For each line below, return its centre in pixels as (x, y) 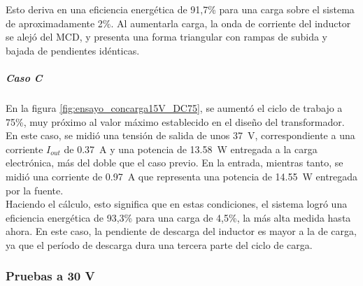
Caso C (24, 77)
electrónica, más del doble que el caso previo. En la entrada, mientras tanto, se (175, 163)
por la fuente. (35, 190)
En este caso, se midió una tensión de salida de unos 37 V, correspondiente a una (180, 135)
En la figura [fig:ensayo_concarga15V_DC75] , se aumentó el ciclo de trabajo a (174, 107)
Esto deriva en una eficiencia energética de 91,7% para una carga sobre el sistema (180, 9)
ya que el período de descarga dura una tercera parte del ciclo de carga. (159, 244)
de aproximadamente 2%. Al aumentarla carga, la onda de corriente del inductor (178, 23)
